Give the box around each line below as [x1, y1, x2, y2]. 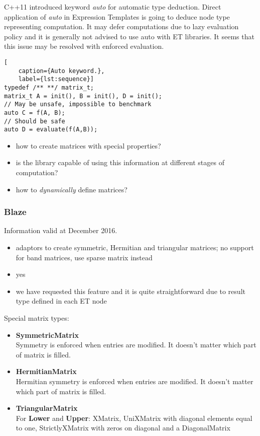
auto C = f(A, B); [4, 109, 65, 116]
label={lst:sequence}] [18, 76, 94, 83]
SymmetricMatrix [16, 329, 79, 340]
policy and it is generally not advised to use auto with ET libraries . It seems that [4, 31, 254, 41]
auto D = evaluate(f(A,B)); [4, 126, 98, 133]
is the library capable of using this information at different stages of [16, 157, 224, 168]
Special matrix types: [4, 313, 69, 323]
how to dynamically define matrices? [16, 184, 127, 194]
